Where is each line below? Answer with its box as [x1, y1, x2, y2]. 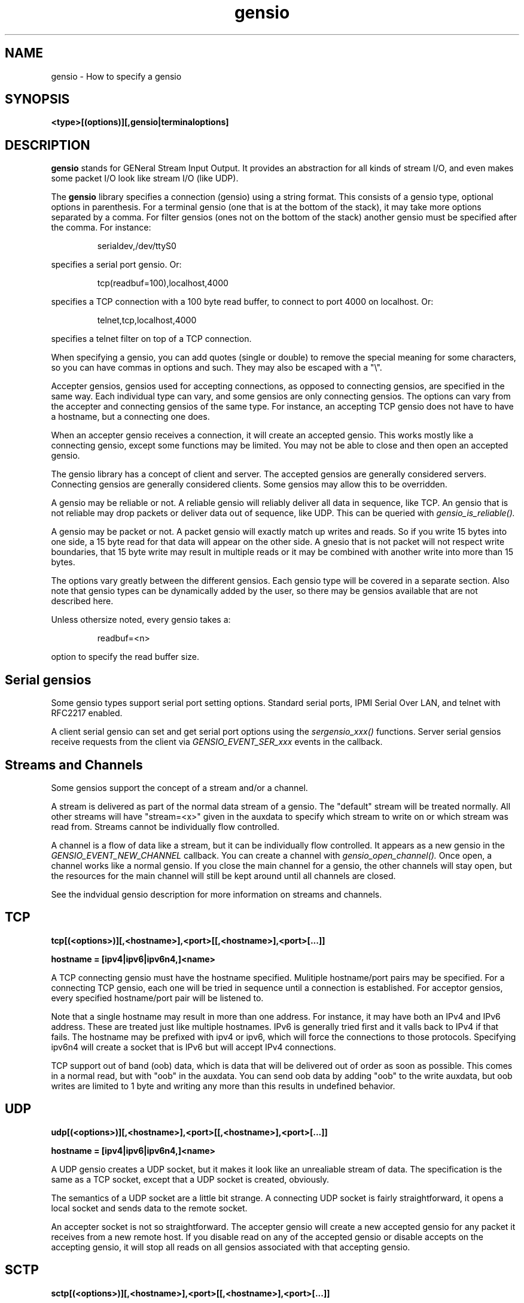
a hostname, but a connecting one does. [51, 411, 210, 422]
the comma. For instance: [51, 222, 151, 233]
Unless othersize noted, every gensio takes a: [51, 614, 231, 625]
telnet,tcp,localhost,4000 [97, 315, 197, 326]
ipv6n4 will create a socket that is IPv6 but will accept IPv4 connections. [51, 1041, 336, 1052]
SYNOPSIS [5, 92, 70, 107]
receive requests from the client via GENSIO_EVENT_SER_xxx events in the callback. [51, 737, 383, 747]
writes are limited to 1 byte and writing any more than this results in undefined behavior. [51, 1080, 395, 1091]
